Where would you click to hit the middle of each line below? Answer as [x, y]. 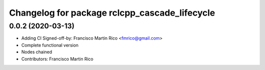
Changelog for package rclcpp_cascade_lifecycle [112, 13]
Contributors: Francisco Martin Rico [57, 59]
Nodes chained [37, 52]
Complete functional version [50, 45]
